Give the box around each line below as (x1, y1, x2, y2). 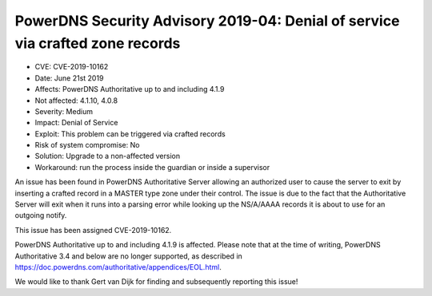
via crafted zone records (14, 34, 181, 52)
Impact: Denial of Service (34, 118, 118, 128)
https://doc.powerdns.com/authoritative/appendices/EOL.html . (14, 262, 222, 271)
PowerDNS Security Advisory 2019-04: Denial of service (14, 12, 400, 30)
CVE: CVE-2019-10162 (34, 62, 109, 72)
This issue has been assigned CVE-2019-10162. (14, 225, 172, 235)
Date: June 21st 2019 (34, 73, 104, 83)
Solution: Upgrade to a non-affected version (34, 152, 181, 161)
